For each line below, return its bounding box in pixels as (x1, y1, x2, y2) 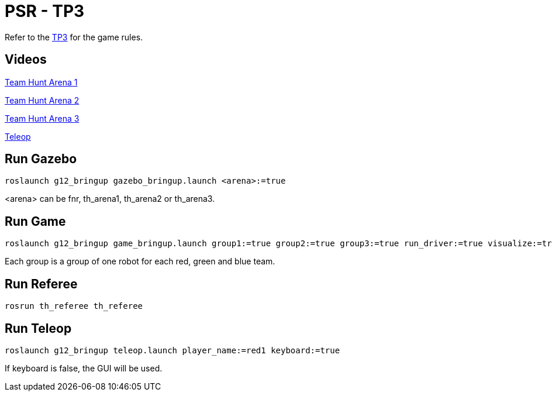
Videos (5, 52, 47, 67)
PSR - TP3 (5, 1, 85, 21)
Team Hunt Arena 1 (5, 77, 78, 87)
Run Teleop (5, 321, 72, 336)
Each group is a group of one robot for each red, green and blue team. (5, 256, 275, 267)
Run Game (5, 214, 66, 229)
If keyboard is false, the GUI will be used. (5, 363, 163, 373)
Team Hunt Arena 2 (5, 95, 80, 105)
